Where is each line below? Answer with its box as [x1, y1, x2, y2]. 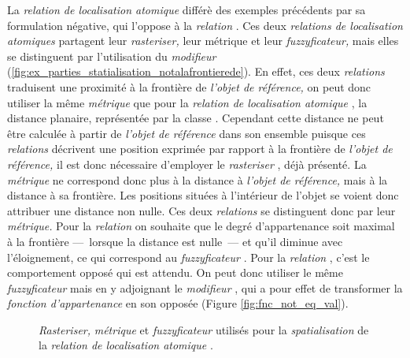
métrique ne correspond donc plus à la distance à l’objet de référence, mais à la [7, 171, 388, 188]
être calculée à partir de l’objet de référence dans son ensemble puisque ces [7, 125, 366, 141]
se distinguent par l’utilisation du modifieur [7, 47, 216, 64]
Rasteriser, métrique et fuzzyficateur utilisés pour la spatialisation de [39, 321, 369, 337]
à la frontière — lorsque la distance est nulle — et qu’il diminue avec [7, 233, 343, 249]
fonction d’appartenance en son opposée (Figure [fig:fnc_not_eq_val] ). [7, 295, 349, 311]
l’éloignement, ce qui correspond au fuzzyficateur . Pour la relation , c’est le [7, 248, 370, 265]
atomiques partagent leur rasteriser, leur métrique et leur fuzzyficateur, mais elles [7, 32, 399, 49]
